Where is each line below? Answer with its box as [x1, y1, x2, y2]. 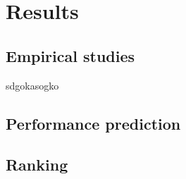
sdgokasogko [6, 78, 59, 92]
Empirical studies [6, 44, 135, 66]
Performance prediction [6, 112, 181, 134]
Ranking [6, 154, 68, 175]
